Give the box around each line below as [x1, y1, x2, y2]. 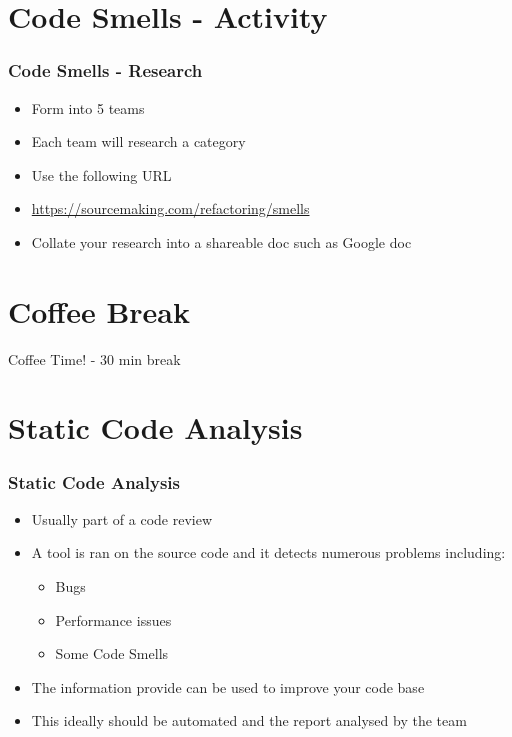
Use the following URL [31, 164, 172, 185]
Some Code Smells [55, 643, 169, 664]
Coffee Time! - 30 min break [8, 348, 181, 369]
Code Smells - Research [8, 58, 203, 83]
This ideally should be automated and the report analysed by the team [31, 710, 467, 731]
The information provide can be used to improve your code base [31, 676, 425, 697]
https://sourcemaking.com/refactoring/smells [31, 198, 310, 219]
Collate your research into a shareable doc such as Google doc [31, 231, 412, 252]
